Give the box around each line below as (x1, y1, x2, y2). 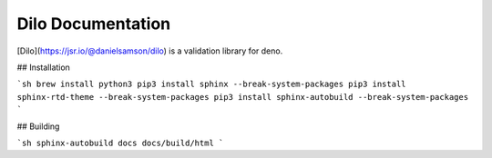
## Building (16, 121, 60, 132)
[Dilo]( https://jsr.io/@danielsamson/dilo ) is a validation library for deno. (16, 45, 283, 56)
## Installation (16, 62, 70, 73)
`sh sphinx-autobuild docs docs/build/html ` (16, 137, 224, 148)
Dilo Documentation (16, 14, 171, 34)
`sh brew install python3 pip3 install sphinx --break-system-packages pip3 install (16, 79, 406, 90)
